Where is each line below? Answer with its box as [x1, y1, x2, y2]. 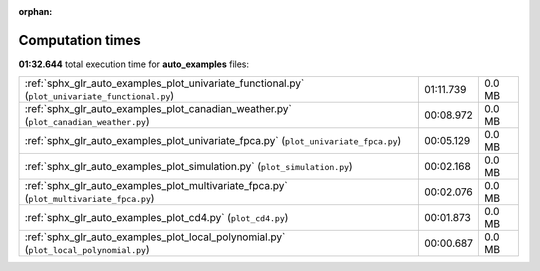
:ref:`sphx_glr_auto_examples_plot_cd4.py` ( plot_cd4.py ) [24, 211, 289, 225]
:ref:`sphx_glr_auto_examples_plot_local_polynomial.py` [24, 230, 286, 244]
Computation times [18, 31, 141, 49]
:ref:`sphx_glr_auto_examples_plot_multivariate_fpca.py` [24, 179, 289, 193]
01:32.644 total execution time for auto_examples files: [18, 58, 250, 70]
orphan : [18, 6, 53, 17]
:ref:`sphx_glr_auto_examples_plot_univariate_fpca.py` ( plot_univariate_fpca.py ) [24, 134, 402, 148]
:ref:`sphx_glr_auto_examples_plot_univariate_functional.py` [24, 76, 305, 90]
